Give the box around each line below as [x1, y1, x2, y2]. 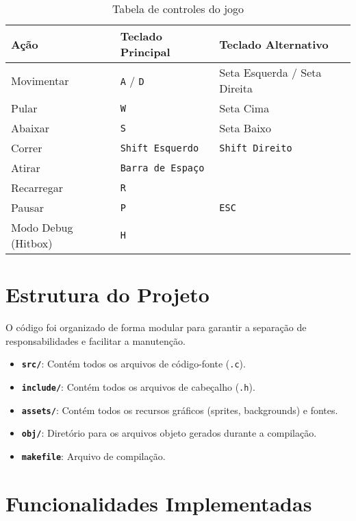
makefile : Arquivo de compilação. [21, 448, 166, 463]
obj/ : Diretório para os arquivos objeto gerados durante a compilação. [21, 426, 317, 440]
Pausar [11, 199, 44, 215]
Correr [11, 140, 42, 156]
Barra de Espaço [120, 162, 205, 173]
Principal [120, 44, 170, 60]
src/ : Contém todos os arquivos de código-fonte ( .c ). [21, 356, 246, 371]
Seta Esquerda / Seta [219, 64, 322, 80]
